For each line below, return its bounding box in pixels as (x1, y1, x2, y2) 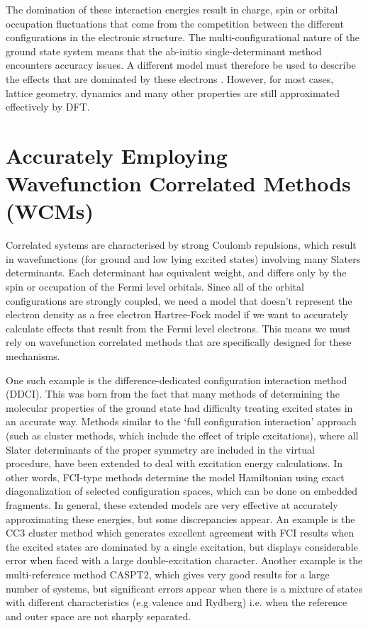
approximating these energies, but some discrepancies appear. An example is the (6, 511, 355, 526)
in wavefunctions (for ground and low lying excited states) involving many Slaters (6, 251, 361, 266)
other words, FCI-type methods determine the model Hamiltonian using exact (6, 469, 345, 484)
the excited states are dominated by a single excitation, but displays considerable (6, 539, 358, 554)
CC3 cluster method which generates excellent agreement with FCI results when (6, 525, 355, 540)
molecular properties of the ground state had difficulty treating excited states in (6, 400, 353, 415)
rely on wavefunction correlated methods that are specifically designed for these (6, 335, 352, 349)
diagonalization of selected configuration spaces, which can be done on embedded (6, 483, 358, 498)
